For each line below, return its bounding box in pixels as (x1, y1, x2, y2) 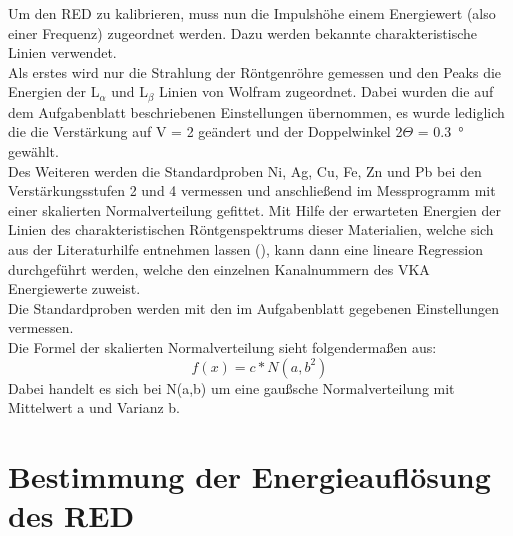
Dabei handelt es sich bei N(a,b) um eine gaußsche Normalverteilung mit (8, 377, 455, 398)
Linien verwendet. (8, 42, 117, 63)
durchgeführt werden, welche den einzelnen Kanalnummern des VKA (8, 258, 430, 279)
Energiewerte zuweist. (8, 278, 141, 299)
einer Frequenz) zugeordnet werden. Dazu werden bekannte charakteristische (8, 22, 478, 43)
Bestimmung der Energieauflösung (8, 455, 491, 496)
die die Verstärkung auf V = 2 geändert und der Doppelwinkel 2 (8, 121, 403, 142)
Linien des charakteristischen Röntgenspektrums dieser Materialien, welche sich (8, 219, 494, 240)
